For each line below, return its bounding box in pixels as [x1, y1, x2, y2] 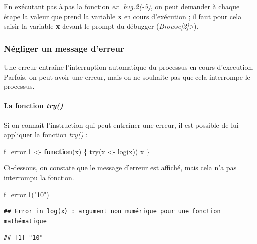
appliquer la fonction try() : [4, 129, 88, 140]
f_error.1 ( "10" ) [4, 189, 49, 199]
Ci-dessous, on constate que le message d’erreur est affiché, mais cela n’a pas [4, 163, 237, 173]
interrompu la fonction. [4, 172, 74, 182]
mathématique [4, 217, 47, 225]
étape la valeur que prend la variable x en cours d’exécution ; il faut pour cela [4, 11, 242, 21]
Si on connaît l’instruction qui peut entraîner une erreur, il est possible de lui [4, 119, 239, 130]
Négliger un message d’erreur [4, 42, 124, 54]
